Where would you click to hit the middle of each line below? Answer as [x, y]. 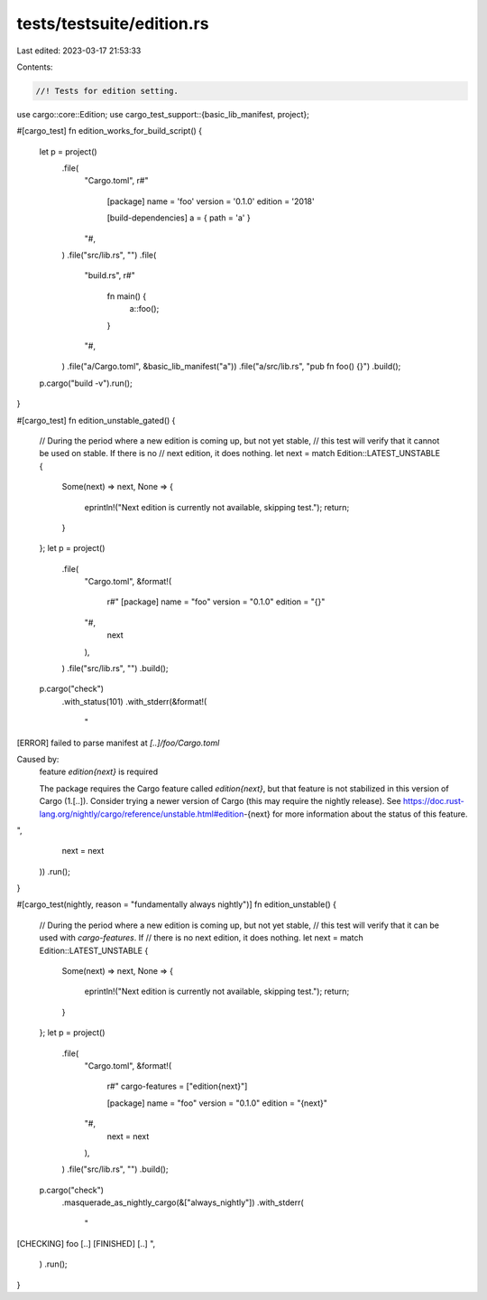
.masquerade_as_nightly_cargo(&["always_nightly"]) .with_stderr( [183, 1202]
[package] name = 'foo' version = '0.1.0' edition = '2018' [211, 201]
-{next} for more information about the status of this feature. [356, 814]
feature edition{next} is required [99, 772]
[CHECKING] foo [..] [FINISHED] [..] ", [86, 1243]
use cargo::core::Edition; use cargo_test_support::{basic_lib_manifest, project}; [163, 114]
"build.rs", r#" [110, 276]
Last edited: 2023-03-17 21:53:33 [79, 51]
